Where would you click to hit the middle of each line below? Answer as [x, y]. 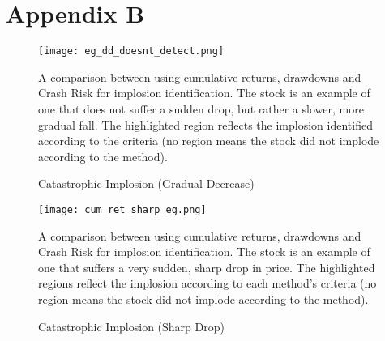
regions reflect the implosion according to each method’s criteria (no [207, 283]
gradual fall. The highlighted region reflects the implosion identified [205, 124]
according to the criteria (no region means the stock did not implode [209, 141]
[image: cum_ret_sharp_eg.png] [122, 209]
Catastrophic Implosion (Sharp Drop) [131, 326]
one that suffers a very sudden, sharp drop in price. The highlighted [207, 267]
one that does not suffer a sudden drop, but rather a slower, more [201, 108]
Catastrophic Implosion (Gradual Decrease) [146, 183]
